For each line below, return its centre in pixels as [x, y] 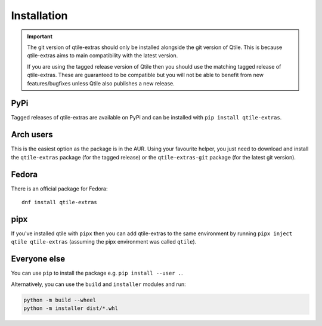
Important [40, 36]
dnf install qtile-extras [60, 202]
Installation [39, 16]
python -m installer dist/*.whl [71, 308]
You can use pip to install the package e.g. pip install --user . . [97, 273]
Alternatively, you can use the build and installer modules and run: [98, 284]
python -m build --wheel [60, 300]
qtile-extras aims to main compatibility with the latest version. [103, 56]
